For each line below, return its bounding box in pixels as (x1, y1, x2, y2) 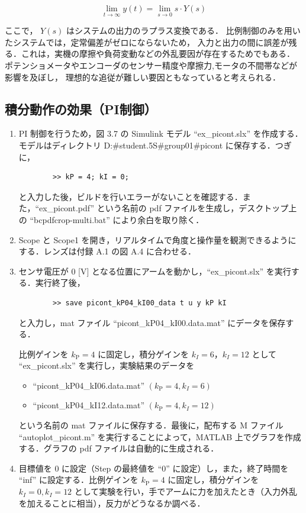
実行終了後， (35, 276, 85, 289)
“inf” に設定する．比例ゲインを (18, 473, 138, 486)
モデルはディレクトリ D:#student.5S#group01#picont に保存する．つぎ (18, 138, 292, 151)
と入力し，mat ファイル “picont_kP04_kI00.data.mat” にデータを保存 (18, 316, 286, 328)
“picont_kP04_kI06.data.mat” (33, 379, 145, 391)
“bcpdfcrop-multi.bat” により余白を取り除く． (30, 213, 204, 225)
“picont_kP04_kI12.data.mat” (33, 399, 145, 411)
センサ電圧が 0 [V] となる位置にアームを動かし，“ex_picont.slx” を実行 (18, 264, 291, 277)
